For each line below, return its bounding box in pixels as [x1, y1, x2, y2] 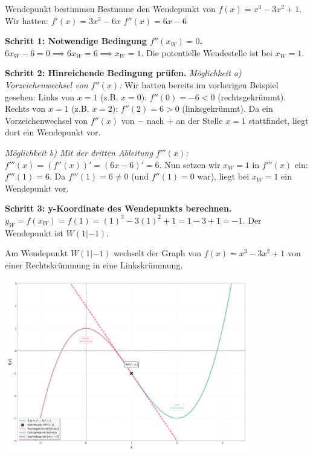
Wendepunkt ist [5, 226, 63, 239]
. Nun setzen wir [159, 158, 221, 170]
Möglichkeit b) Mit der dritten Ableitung [5, 146, 153, 158]
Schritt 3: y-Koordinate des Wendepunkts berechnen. [5, 202, 232, 215]
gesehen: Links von [5, 90, 75, 103]
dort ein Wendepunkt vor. [5, 126, 101, 138]
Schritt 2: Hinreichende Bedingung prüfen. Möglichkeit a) [5, 66, 242, 79]
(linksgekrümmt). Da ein [182, 102, 273, 115]
